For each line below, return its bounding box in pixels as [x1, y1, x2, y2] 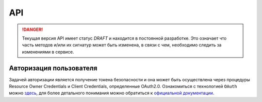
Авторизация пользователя [9, 64, 98, 72]
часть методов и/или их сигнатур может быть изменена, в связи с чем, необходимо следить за [22, 42, 222, 48]
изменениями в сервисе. [22, 49, 74, 55]
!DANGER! [22, 27, 43, 32]
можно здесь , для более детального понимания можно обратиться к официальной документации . [9, 90, 214, 96]
